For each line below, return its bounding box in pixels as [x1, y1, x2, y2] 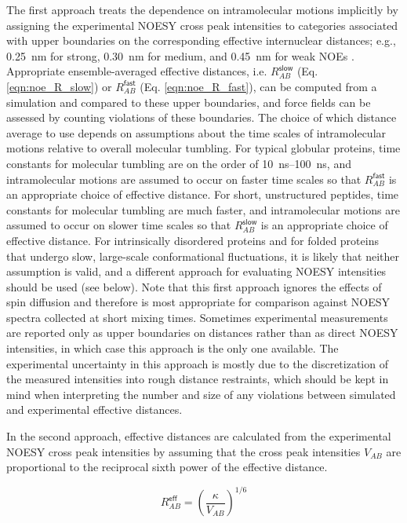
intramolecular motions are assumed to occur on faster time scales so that [6, 170, 362, 187]
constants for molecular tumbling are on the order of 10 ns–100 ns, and [6, 155, 351, 171]
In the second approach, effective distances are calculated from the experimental [6, 428, 391, 444]
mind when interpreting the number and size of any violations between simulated [6, 386, 396, 402]
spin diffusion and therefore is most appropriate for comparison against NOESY [6, 294, 390, 310]
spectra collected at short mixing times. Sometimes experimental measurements [6, 309, 388, 325]
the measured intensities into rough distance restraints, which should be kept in [6, 371, 389, 387]
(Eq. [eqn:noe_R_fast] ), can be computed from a [140, 78, 377, 94]
